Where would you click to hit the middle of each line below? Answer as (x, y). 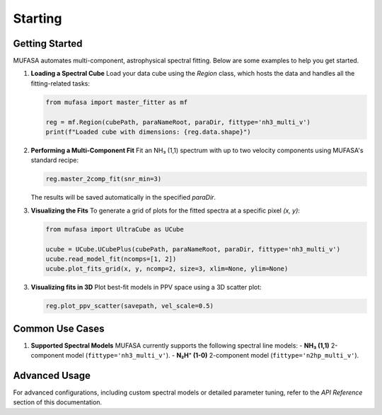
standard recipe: (55, 160)
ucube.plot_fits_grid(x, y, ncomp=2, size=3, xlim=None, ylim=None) (167, 269)
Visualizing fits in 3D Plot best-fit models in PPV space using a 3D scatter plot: (146, 288)
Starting (37, 18)
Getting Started (48, 44)
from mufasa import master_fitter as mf (116, 102)
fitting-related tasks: (60, 83)
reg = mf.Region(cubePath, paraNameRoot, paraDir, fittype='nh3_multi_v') (178, 122)
